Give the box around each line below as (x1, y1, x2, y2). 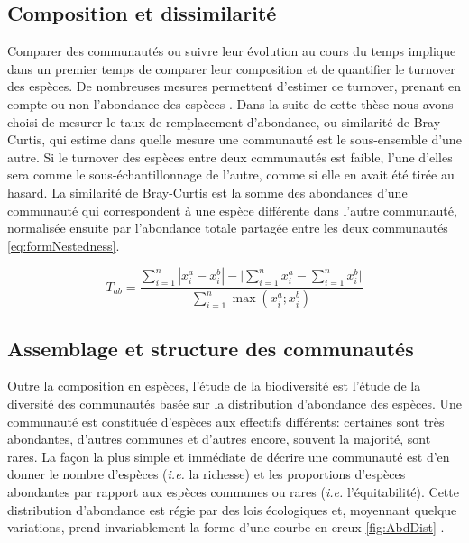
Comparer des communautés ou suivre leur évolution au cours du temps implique (7, 41, 456, 60)
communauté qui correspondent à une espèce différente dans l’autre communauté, (7, 200, 457, 219)
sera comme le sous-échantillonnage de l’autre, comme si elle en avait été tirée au (7, 165, 455, 184)
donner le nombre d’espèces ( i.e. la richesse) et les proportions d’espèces (7, 465, 406, 483)
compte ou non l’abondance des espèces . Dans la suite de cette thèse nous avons (7, 94, 454, 113)
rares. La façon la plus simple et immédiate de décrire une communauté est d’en (7, 446, 450, 465)
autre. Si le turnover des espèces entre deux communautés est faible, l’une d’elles (7, 147, 453, 166)
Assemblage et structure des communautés (7, 334, 414, 362)
